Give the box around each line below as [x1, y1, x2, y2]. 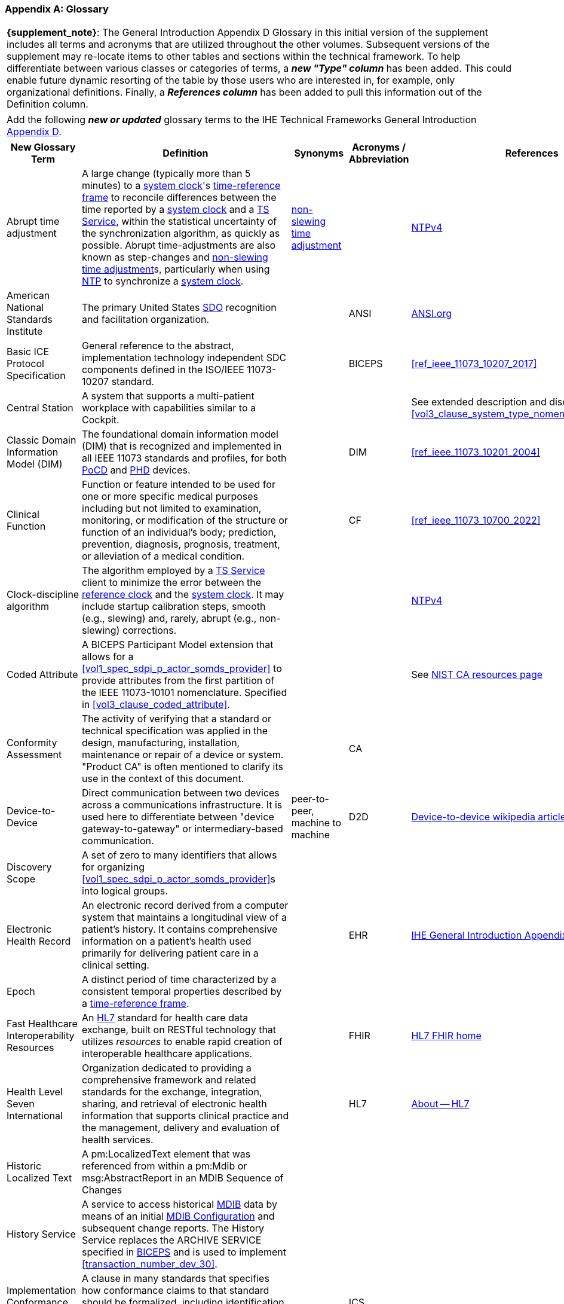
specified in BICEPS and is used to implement [81, 1246, 287, 1259]
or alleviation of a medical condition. [81, 550, 245, 563]
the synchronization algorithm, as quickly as [81, 227, 280, 240]
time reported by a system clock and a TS [81, 203, 269, 216]
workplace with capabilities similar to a [81, 402, 256, 414]
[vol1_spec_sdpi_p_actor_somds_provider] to [81, 662, 282, 675]
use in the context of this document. [81, 772, 244, 785]
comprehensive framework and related [81, 1074, 256, 1086]
